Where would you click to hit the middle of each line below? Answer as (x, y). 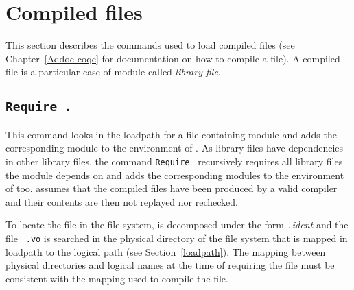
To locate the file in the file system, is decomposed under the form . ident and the (177, 225)
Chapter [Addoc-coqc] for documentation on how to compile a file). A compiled (173, 58)
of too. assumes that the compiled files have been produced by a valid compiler (172, 188)
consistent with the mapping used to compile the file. (117, 278)
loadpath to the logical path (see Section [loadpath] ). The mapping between (166, 251)
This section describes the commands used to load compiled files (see (150, 45)
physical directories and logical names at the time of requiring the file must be (170, 265)
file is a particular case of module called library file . (113, 72)
